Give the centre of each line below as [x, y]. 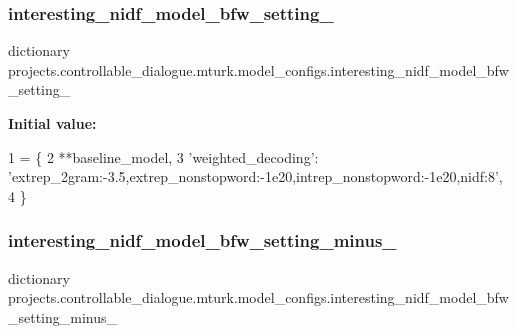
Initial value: [52, 123]
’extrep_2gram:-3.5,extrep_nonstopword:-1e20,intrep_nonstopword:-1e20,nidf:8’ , [255, 176]
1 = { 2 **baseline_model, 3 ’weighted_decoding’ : [163, 156]
